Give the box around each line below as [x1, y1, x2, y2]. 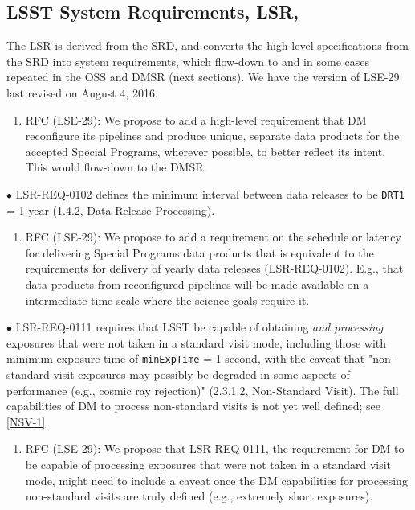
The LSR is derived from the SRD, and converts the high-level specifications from [6, 37, 409, 54]
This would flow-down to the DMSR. [25, 158, 207, 175]
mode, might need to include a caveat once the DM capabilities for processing [25, 471, 408, 488]
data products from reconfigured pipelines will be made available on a [25, 275, 369, 292]
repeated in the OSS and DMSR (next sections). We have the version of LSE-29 [6, 68, 400, 85]
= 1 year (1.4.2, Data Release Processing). [6, 201, 215, 218]
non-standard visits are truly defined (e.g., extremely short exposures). [25, 487, 373, 504]
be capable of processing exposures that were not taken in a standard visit [25, 455, 392, 472]
